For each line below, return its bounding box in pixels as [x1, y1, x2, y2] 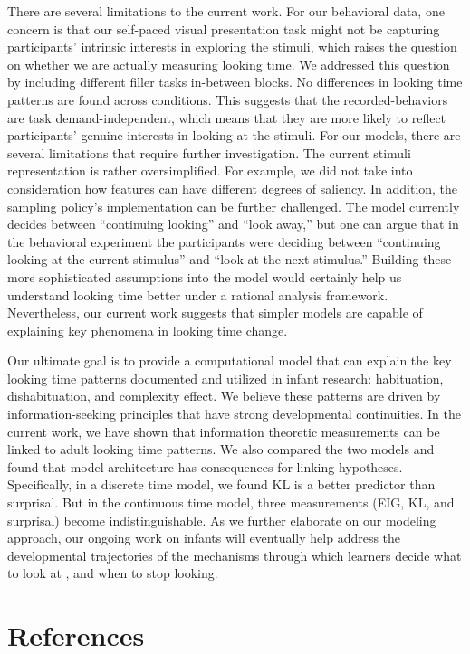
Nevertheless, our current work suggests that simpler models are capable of [7, 303, 423, 322]
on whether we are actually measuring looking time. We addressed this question [7, 54, 450, 73]
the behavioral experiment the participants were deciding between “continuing [7, 232, 441, 251]
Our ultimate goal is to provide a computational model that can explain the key [7, 351, 452, 370]
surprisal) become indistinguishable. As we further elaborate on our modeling [7, 510, 436, 529]
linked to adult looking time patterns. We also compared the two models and [7, 440, 435, 459]
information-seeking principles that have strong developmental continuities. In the [7, 404, 461, 423]
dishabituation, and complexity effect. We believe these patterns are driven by [7, 386, 441, 405]
